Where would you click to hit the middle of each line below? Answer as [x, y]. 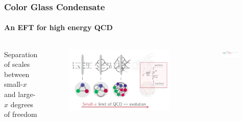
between [17, 74]
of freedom [21, 114]
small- [14, 84]
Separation [21, 54]
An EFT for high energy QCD [58, 27]
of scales [17, 64]
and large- [20, 94]
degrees [22, 104]
